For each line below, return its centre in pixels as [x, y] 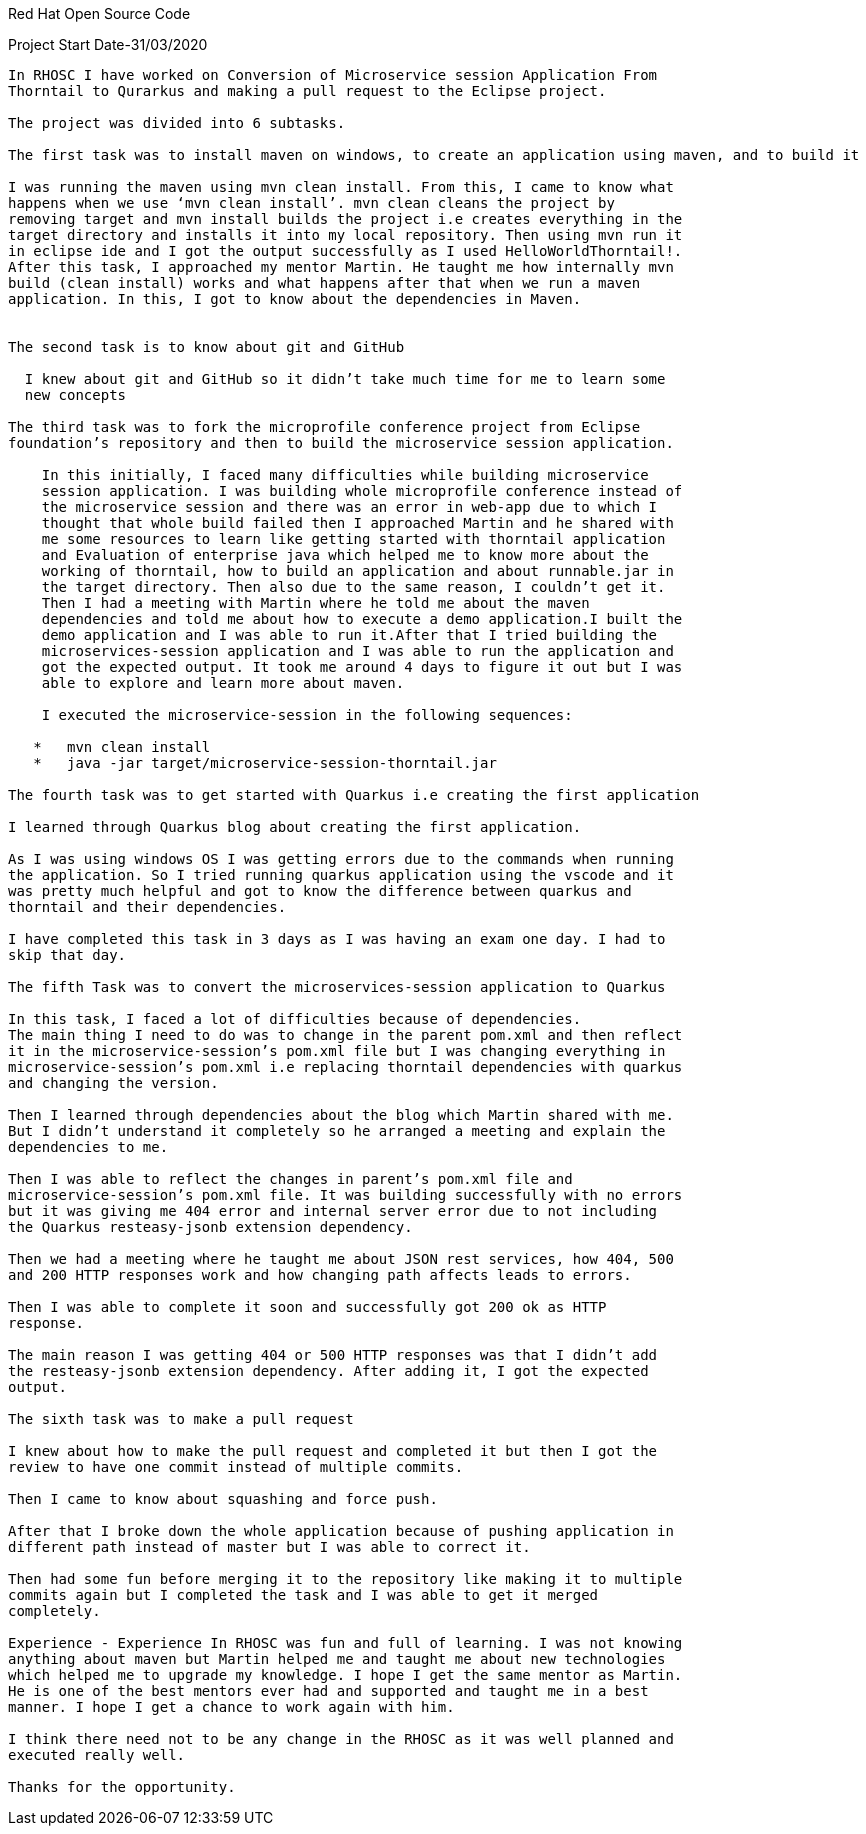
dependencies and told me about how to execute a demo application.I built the [362, 619]
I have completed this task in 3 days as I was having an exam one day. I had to [337, 939]
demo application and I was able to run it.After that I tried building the [349, 635]
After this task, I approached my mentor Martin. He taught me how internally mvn [341, 267]
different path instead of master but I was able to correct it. [269, 1547]
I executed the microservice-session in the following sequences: [307, 715]
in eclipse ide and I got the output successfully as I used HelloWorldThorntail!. [345, 251]
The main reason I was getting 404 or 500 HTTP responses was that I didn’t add [333, 1355]
